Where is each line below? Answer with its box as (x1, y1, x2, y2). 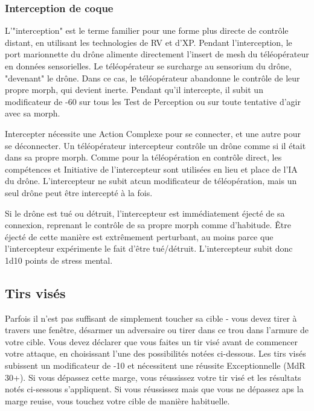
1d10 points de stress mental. (5, 253, 113, 266)
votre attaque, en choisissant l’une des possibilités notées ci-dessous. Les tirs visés (5, 347, 306, 360)
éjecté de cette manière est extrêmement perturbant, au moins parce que (5, 230, 274, 243)
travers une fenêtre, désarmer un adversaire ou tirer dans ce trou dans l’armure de (5, 323, 309, 336)
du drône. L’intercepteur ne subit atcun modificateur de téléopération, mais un (5, 174, 297, 187)
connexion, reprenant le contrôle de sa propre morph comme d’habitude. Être (5, 218, 291, 231)
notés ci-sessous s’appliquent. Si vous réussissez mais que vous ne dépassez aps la (5, 383, 304, 395)
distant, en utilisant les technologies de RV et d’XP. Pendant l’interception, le (5, 36, 292, 48)
